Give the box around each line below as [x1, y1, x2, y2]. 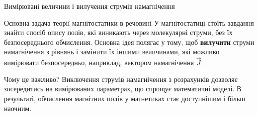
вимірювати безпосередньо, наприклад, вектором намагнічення [4, 57, 194, 68]
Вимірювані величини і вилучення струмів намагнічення [4, 1, 175, 11]
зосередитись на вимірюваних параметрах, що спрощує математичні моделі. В [4, 83, 242, 94]
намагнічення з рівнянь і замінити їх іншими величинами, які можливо [4, 46, 220, 57]
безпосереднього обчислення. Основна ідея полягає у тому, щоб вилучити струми [4, 37, 255, 47]
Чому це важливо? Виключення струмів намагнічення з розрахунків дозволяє [4, 74, 238, 84]
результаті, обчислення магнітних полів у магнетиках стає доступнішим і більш [4, 93, 246, 103]
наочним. [4, 103, 32, 113]
